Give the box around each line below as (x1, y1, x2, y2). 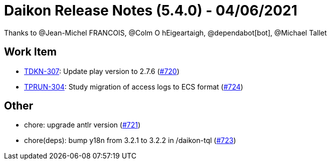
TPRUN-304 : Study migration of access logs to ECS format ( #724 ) (24, 82, 243, 91)
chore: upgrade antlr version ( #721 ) (24, 120, 141, 129)
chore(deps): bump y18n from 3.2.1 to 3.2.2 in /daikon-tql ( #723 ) (24, 136, 236, 145)
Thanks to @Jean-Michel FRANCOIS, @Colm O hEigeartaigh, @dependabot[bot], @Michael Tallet (4, 28, 327, 37)
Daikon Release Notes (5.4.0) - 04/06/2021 (4, 2, 297, 19)
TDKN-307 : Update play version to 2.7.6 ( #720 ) (24, 66, 180, 75)
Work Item (4, 45, 57, 58)
